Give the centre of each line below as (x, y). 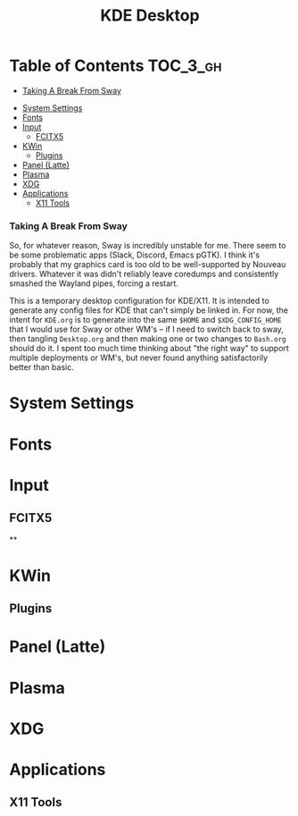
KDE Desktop (150, 16)
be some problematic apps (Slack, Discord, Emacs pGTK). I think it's (135, 255)
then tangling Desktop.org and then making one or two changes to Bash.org (148, 339)
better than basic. (41, 367)
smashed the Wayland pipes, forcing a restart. (94, 283)
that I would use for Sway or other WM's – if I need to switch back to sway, (146, 329)
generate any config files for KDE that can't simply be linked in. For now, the (149, 310)
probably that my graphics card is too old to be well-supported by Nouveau (148, 265)
